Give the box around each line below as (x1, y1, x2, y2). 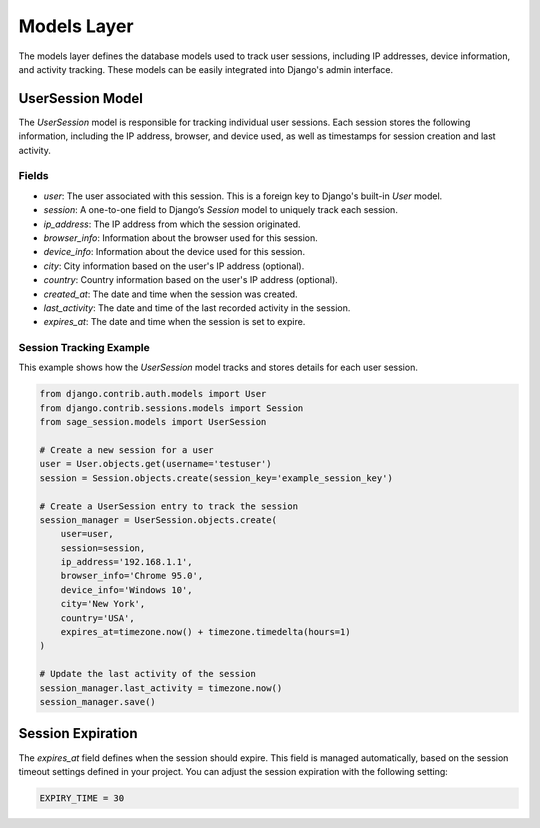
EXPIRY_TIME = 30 (39, 792, 125, 804)
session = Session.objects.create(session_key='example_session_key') (39, 472, 394, 484)
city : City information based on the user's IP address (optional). (43, 260, 305, 272)
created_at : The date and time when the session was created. (43, 288, 299, 300)
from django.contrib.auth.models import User (39, 388, 267, 400)
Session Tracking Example (18, 341, 150, 355)
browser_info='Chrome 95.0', (60, 570, 204, 582)
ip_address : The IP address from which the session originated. (43, 218, 301, 230)
